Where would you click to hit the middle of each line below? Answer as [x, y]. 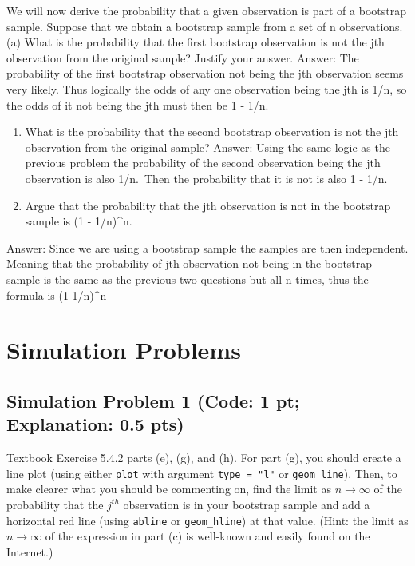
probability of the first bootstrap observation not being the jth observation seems [205, 73]
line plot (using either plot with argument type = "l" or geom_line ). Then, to [202, 473]
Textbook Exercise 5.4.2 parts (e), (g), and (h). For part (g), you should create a [204, 458]
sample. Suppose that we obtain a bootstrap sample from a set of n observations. [205, 26]
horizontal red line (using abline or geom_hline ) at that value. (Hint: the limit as [207, 520]
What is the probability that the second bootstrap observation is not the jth [212, 132]
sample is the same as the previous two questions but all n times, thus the [188, 279]
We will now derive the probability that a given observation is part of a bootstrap [206, 10]
